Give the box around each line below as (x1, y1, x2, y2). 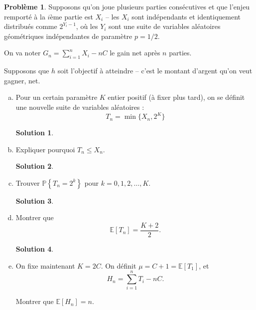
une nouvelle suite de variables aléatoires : (15, 101, 144, 112)
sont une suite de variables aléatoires (109, 21, 221, 31)
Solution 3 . (15, 195, 54, 206)
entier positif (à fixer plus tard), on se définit (108, 92, 245, 102)
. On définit (101, 260, 136, 271)
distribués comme (4, 21, 57, 31)
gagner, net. (4, 75, 40, 85)
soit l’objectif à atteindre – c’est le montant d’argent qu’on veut (57, 65, 253, 76)
